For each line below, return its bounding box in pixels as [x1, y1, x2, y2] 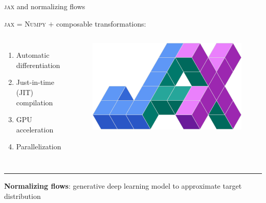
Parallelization [16, 141, 61, 152]
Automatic [16, 50, 50, 60]
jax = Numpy [4, 18, 46, 29]
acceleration [16, 124, 54, 134]
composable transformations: [56, 18, 146, 29]
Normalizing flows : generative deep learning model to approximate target [4, 180, 242, 191]
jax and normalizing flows [4, 1, 85, 11]
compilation [16, 97, 53, 107]
